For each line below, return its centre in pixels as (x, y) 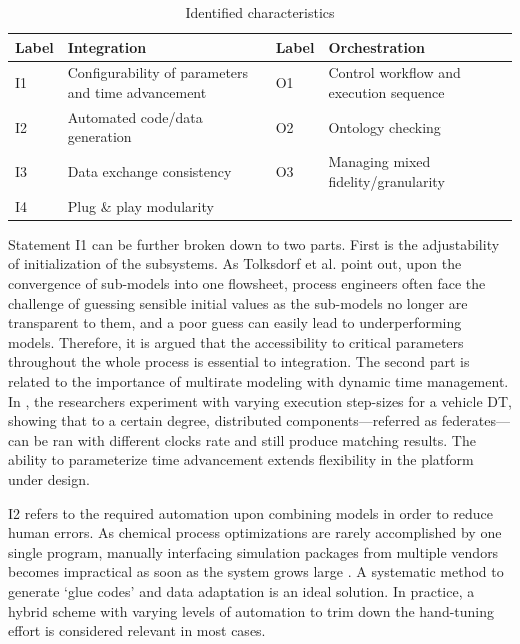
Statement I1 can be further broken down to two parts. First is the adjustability (254, 243)
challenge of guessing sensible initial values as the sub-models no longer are (238, 302)
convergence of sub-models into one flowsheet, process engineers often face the (247, 283)
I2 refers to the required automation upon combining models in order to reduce (251, 512)
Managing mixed (379, 161)
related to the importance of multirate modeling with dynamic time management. (258, 381)
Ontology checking (384, 126)
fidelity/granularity (386, 180)
